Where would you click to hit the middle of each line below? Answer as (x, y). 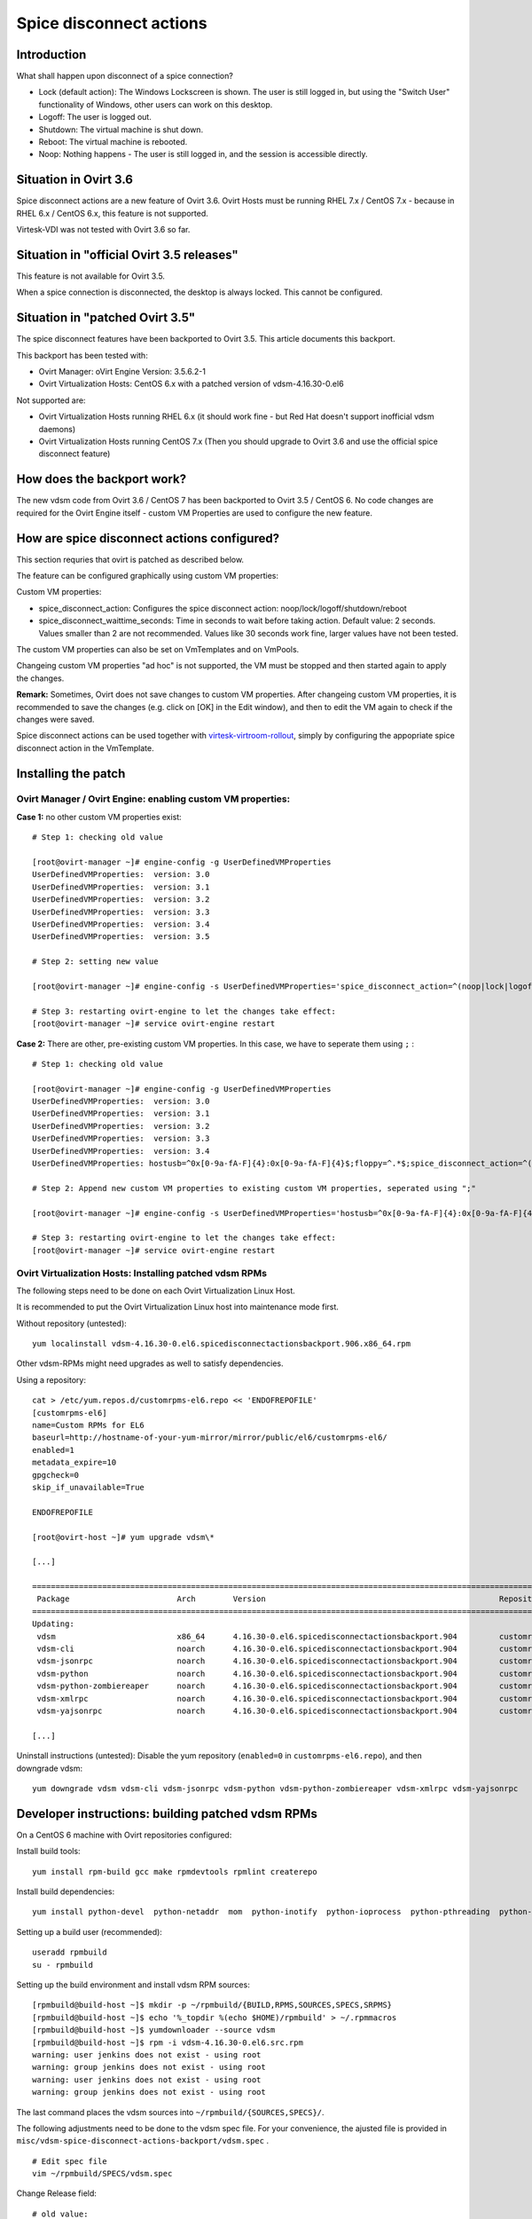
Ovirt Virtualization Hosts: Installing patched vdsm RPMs (142, 1273)
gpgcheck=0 (56, 1475)
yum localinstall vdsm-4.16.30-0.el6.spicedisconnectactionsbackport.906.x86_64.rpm (222, 1344)
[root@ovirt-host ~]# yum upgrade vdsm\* (123, 1537)
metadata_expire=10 (74, 1463)
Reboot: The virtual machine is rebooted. (113, 142)
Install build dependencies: (66, 1891)
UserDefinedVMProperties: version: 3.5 (121, 937)
